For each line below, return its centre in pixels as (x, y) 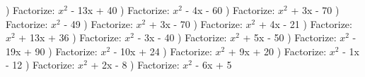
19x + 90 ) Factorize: (52, 51)
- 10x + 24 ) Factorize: (163, 51)
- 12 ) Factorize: (40, 65)
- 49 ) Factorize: (98, 23)
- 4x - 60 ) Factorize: (230, 10)
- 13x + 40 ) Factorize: (120, 10)
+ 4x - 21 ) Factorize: (305, 23)
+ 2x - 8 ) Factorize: (135, 65)
